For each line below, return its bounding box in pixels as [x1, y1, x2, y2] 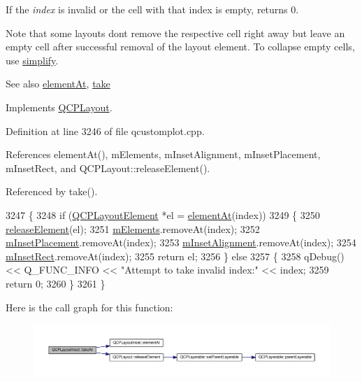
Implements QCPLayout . [6, 99, 113, 114]
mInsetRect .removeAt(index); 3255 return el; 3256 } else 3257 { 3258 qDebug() [6, 248, 345, 263]
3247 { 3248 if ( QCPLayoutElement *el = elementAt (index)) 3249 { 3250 [6, 207, 320, 222]
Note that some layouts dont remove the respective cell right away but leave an [6, 25, 345, 40]
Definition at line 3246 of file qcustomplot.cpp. [6, 123, 205, 138]
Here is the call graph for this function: [6, 299, 173, 314]
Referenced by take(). [6, 184, 98, 199]
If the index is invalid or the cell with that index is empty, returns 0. [6, 2, 299, 16]
